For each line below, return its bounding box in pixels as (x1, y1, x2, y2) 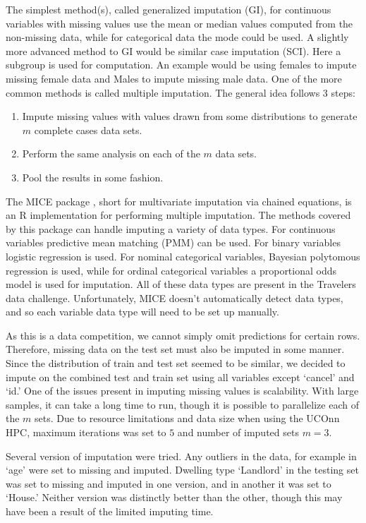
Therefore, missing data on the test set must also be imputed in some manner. (6, 342, 345, 356)
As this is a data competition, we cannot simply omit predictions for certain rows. (6, 327, 360, 342)
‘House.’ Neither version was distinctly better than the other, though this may (6, 490, 343, 505)
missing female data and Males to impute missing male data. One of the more (6, 71, 342, 85)
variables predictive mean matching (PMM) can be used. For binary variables (6, 235, 341, 250)
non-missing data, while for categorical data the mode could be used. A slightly (6, 30, 349, 44)
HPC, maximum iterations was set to (6, 425, 166, 440)
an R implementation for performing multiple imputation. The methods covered (6, 208, 351, 222)
